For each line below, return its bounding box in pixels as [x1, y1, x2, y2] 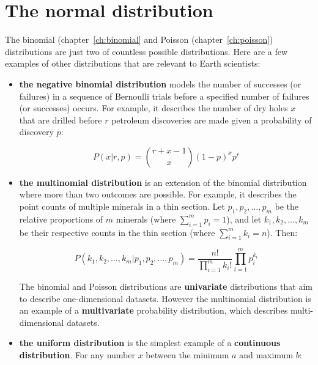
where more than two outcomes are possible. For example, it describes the [19, 188, 297, 201]
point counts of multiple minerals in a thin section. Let [19, 200, 225, 213]
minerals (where [116, 212, 176, 225]
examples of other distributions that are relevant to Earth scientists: [5, 57, 261, 70]
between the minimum [146, 348, 229, 361]
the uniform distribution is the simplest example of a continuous [19, 336, 281, 349]
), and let [226, 212, 262, 225]
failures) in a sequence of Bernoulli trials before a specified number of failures [19, 89, 309, 102]
